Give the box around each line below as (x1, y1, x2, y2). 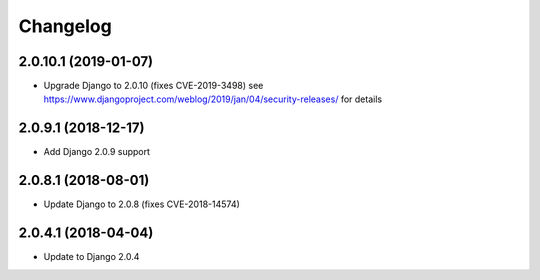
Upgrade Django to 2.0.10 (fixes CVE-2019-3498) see (43, 80, 264, 92)
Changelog (18, 15, 112, 37)
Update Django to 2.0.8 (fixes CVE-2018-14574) (43, 198, 240, 210)
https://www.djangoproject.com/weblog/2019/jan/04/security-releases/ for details (43, 93, 383, 105)
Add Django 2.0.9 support (43, 146, 150, 158)
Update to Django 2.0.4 (43, 251, 140, 263)
